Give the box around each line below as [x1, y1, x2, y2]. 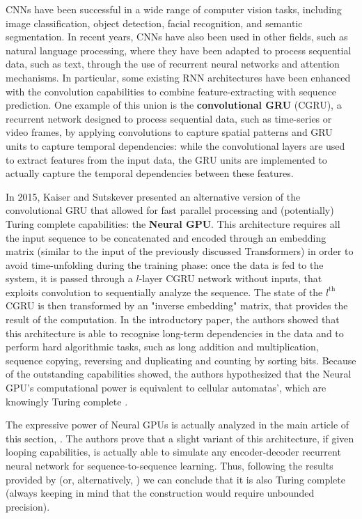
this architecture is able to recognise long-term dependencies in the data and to [6, 325, 344, 340]
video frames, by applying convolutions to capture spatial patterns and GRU [6, 125, 333, 139]
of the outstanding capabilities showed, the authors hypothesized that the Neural [6, 366, 352, 381]
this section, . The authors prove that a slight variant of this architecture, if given [6, 431, 354, 445]
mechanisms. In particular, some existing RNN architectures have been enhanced [6, 70, 351, 84]
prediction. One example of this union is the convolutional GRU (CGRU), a [6, 98, 342, 112]
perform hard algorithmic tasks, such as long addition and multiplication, [6, 339, 319, 354]
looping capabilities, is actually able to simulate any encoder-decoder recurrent [6, 444, 341, 459]
